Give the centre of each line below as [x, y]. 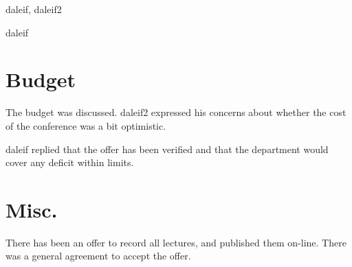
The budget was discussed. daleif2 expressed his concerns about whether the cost [176, 112]
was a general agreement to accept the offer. [98, 256]
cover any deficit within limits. [70, 162]
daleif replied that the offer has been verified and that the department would [167, 149]
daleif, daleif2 [34, 9]
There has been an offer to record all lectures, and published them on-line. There [176, 242]
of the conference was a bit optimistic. [86, 125]
